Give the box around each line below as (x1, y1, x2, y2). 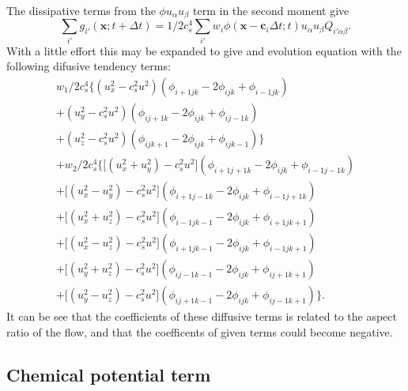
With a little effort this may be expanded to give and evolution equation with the (6, 42, 402, 58)
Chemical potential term (6, 362, 211, 386)
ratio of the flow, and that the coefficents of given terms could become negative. (6, 323, 393, 340)
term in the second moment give (193, 2, 349, 18)
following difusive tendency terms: (6, 58, 171, 74)
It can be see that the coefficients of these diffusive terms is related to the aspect (6, 308, 398, 325)
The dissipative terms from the (6, 2, 156, 18)
